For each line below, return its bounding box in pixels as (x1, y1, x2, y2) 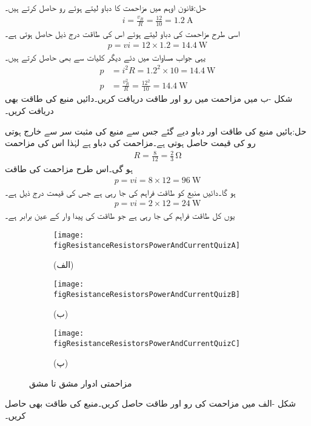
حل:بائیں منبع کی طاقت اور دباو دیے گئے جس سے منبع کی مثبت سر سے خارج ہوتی (5, 124, 307, 137)
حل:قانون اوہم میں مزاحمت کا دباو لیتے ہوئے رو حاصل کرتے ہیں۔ (5, 1, 206, 13)
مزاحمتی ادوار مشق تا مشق (29, 376, 132, 389)
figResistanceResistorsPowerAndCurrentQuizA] (53, 241, 240, 250)
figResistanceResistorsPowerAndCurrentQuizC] (53, 339, 240, 348)
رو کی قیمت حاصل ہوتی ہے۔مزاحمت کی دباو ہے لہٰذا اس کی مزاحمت (5, 136, 256, 149)
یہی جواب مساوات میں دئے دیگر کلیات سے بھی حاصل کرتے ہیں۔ (5, 50, 206, 63)
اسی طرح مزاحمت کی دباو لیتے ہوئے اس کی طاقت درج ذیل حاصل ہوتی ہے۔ (5, 27, 240, 39)
